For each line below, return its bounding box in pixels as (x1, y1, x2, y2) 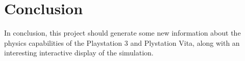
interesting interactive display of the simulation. (4, 47, 154, 58)
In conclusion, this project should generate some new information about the (4, 27, 241, 38)
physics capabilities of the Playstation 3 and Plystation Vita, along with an (4, 37, 240, 48)
